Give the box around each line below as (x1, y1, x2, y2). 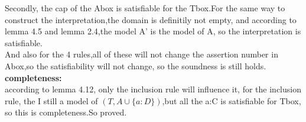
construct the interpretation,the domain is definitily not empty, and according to (5, 13, 297, 25)
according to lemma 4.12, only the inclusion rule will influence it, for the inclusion (5, 83, 301, 95)
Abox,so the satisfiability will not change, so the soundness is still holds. (5, 59, 266, 72)
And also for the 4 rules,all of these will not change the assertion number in (5, 48, 278, 60)
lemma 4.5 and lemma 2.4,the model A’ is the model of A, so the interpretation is (5, 25, 301, 37)
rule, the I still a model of (5, 94, 98, 107)
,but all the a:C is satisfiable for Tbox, (162, 94, 301, 107)
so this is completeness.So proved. (5, 106, 127, 118)
